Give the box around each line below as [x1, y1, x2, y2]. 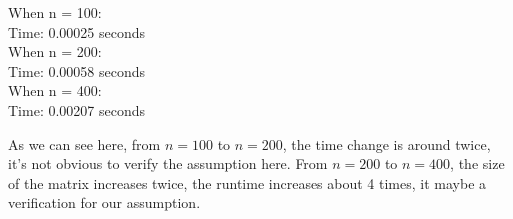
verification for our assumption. [8, 192, 201, 213]
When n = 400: [8, 80, 102, 101]
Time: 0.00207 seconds [8, 99, 146, 120]
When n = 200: [8, 41, 102, 62]
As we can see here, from [8, 133, 161, 154]
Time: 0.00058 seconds [8, 60, 146, 81]
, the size [450, 153, 505, 174]
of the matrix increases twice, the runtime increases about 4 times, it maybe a [8, 172, 487, 193]
